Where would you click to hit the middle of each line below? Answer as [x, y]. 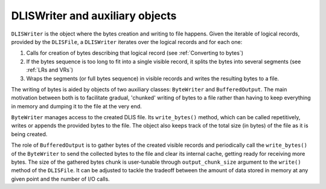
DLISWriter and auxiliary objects [94, 16]
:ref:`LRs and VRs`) [50, 70]
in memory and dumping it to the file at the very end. [76, 106]
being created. [29, 134]
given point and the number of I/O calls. [60, 179]
